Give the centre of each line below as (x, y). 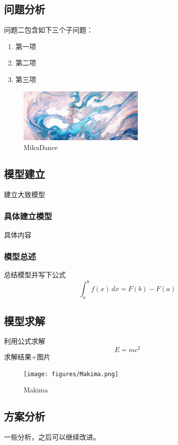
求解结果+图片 (27, 357)
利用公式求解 (25, 341)
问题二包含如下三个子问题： (49, 30)
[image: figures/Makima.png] (71, 374)
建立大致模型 (25, 194)
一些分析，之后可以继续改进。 (52, 437)
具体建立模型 (28, 216)
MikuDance (41, 147)
